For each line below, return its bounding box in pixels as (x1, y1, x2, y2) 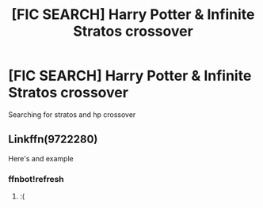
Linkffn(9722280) (8, 133, 98, 146)
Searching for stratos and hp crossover (8, 109, 136, 119)
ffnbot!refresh (8, 173, 65, 184)
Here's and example (8, 153, 74, 163)
